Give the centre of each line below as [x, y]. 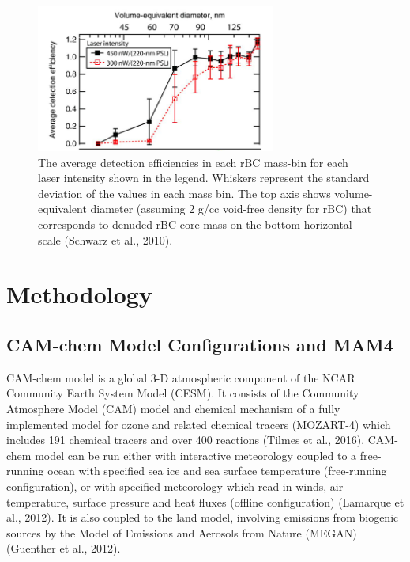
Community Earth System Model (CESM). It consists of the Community [183, 393]
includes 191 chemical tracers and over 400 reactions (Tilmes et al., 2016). [186, 440]
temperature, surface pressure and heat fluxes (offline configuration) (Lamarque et [205, 501]
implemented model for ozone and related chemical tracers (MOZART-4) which [199, 424]
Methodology [79, 294]
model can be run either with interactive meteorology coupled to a [196, 455]
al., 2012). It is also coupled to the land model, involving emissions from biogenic [203, 517]
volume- [354, 193]
